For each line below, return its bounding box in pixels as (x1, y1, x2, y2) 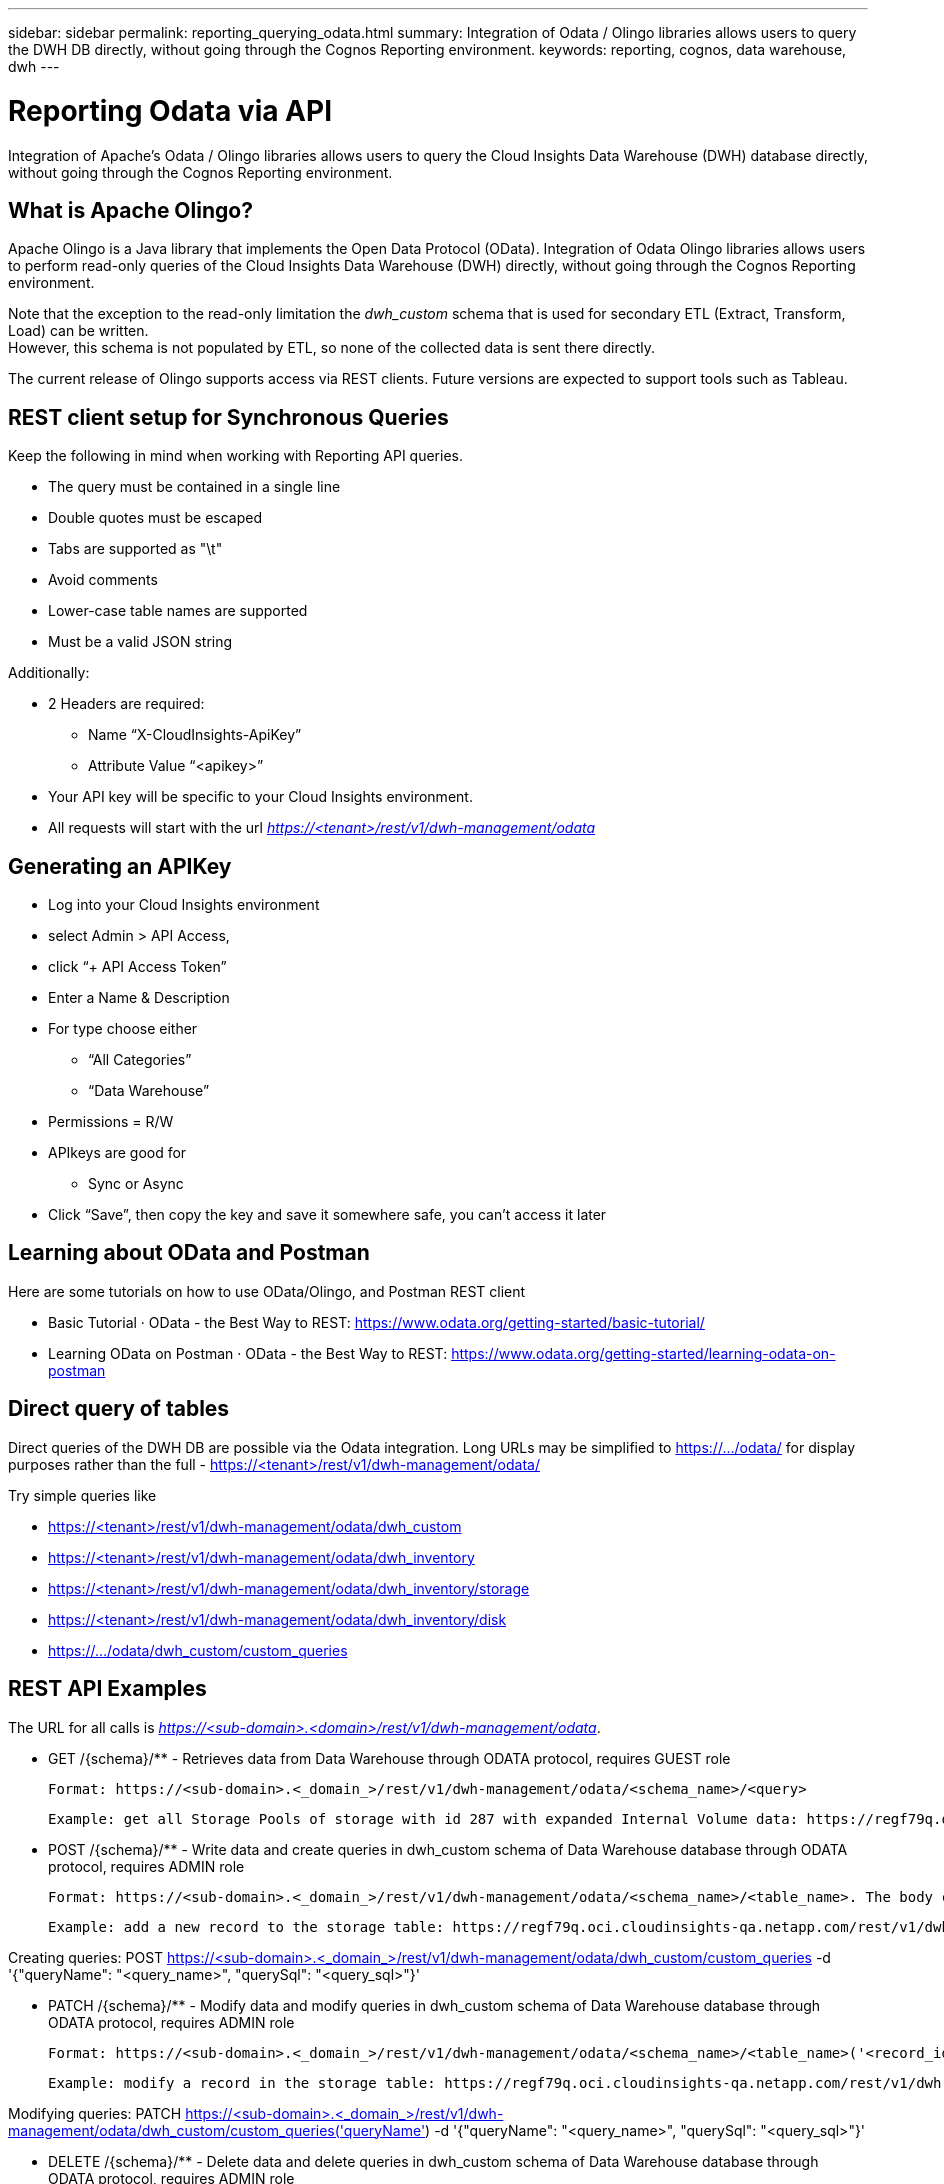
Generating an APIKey (8, 853, 232, 879)
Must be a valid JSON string (48, 633, 233, 651)
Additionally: (8, 664, 90, 682)
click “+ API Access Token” (48, 958, 227, 976)
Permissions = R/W (48, 1113, 174, 1131)
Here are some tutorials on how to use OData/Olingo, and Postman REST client (8, 1282, 526, 1300)
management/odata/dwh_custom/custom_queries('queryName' (8, 2121, 426, 2139)
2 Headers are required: (48, 695, 205, 713)
